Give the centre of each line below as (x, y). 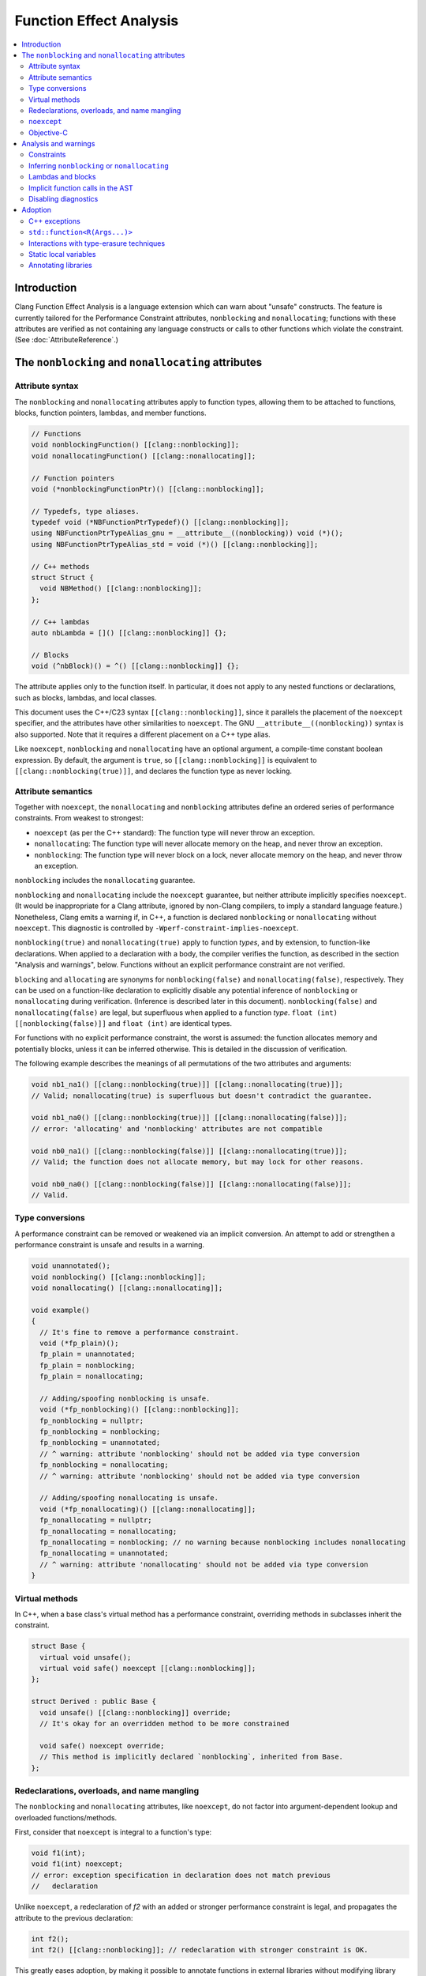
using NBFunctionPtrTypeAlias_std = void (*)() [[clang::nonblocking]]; (175, 544)
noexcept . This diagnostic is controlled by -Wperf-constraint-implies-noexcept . (157, 928)
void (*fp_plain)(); (79, 1343)
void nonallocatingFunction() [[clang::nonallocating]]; (144, 456)
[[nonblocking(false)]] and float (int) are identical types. (123, 1024)
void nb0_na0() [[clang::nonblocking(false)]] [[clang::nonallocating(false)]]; (191, 1184)
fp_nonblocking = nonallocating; (104, 1465)
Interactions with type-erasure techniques (97, 243)
